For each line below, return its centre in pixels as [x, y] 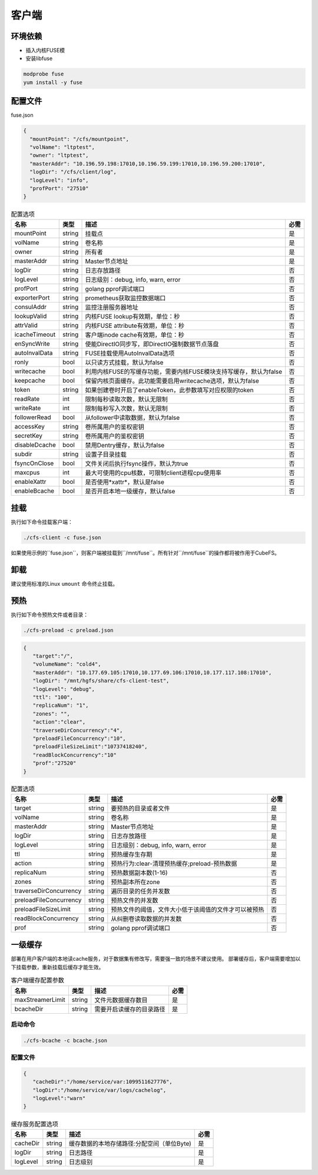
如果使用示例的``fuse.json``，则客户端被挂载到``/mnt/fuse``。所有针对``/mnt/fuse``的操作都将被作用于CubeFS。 [145, 553]
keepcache [30, 380]
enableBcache [34, 490]
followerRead [33, 417]
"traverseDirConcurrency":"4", [78, 730]
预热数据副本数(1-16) [139, 872]
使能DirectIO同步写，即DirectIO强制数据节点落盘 [152, 344]
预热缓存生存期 [132, 854]
